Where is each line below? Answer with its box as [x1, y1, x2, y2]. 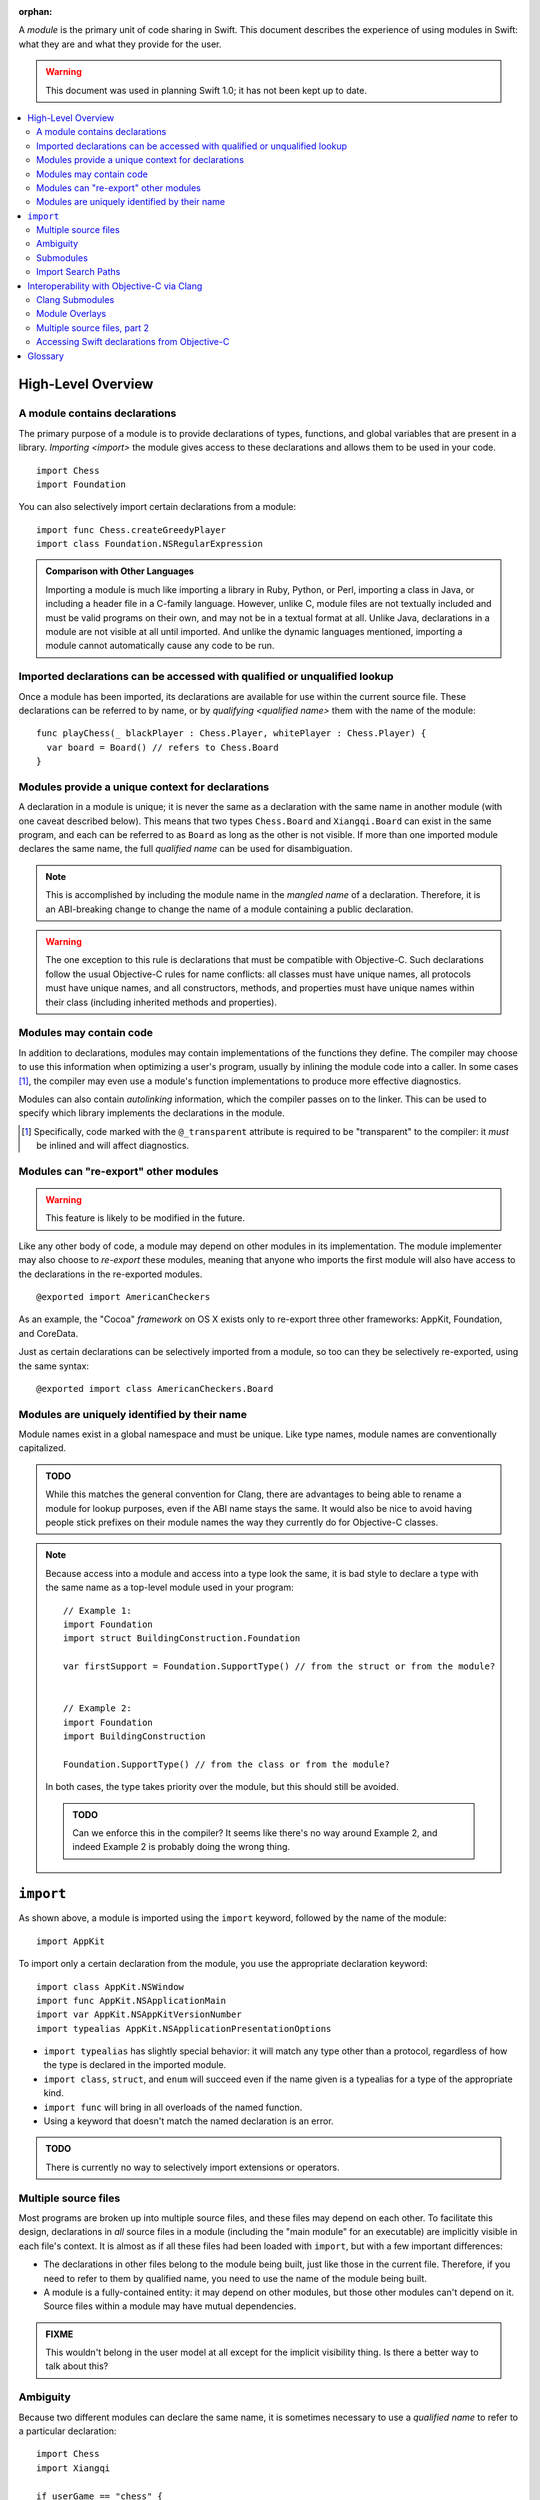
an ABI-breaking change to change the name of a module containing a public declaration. [45, 903, 414, 915]
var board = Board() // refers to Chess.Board [46, 741, 279, 753]
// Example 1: [63, 1605, 132, 1616]
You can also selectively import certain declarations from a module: [18, 501, 297, 513]
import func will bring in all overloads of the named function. [43, 2101, 303, 2113]
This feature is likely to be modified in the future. [45, 1212, 245, 1224]
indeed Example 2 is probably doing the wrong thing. [72, 1841, 290, 1853]
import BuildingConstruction [63, 1731, 206, 1742]
